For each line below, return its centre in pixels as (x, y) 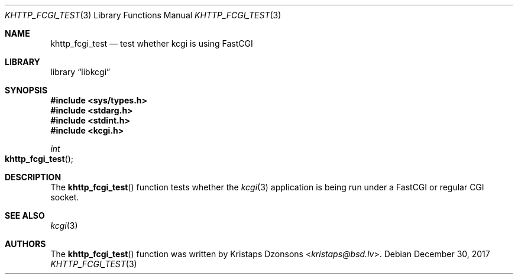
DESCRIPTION (33, 177)
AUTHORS (25, 244)
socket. (65, 197)
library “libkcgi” (80, 72)
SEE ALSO (25, 215)
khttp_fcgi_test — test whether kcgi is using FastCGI (152, 43)
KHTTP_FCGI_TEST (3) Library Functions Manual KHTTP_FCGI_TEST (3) (143, 15)
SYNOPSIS (26, 90)
